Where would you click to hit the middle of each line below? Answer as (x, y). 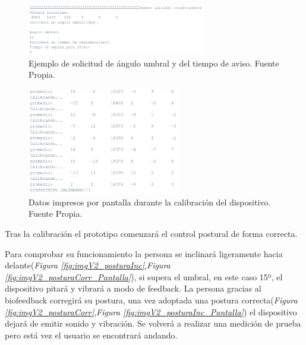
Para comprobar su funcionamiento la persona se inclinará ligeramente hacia (144, 253)
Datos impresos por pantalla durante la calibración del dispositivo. (150, 202)
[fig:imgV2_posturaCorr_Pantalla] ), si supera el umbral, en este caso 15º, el (144, 276)
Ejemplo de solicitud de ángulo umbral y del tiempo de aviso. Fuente (154, 63)
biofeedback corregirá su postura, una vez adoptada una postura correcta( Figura (151, 300)
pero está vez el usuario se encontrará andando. (91, 335)
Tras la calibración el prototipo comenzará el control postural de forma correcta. (151, 233)
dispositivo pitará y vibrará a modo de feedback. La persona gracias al (133, 288)
